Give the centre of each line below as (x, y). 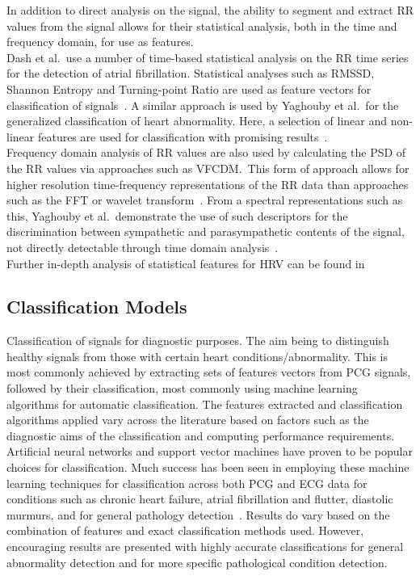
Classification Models (97, 307)
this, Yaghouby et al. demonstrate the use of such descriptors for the (177, 215)
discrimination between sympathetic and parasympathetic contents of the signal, (206, 231)
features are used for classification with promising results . (183, 136)
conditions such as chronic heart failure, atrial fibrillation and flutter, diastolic (200, 499)
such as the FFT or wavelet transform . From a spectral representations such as (205, 200)
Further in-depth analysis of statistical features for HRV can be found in (186, 263)
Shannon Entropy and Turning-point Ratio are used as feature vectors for (189, 88)
